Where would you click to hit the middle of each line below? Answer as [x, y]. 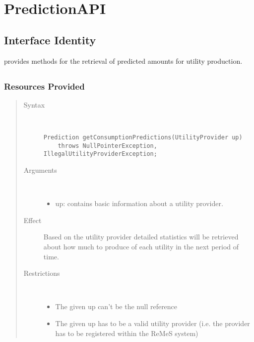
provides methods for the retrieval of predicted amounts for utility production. [123, 60]
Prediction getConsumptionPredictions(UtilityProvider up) [143, 138]
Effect [32, 220]
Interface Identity [50, 40]
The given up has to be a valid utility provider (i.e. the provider [153, 323]
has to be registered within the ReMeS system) [127, 333]
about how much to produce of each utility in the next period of [141, 246]
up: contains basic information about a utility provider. [139, 203]
